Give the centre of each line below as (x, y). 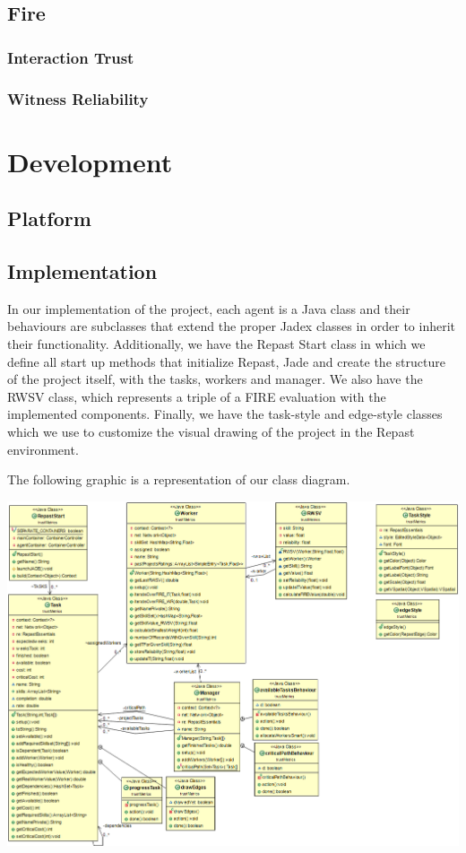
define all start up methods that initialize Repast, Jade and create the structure (226, 361)
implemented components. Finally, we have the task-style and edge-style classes (225, 414)
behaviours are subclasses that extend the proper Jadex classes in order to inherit (232, 326)
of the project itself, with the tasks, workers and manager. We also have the (215, 379)
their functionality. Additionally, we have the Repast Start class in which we (216, 344)
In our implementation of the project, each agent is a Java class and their (209, 308)
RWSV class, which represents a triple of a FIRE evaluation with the (197, 396)
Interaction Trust (71, 57)
